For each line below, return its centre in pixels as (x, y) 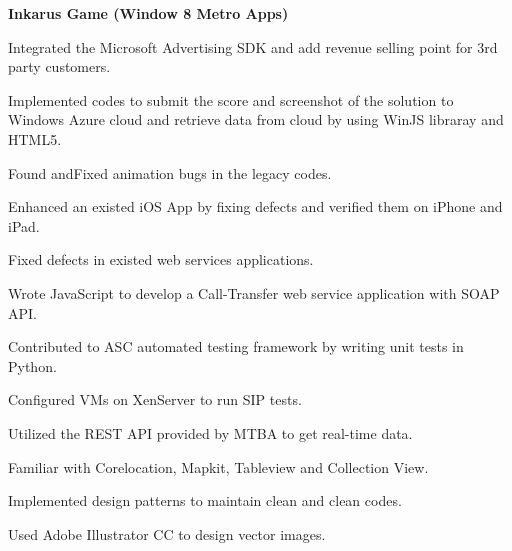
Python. (32, 365)
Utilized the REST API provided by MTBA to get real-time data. (210, 432)
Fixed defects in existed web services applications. (161, 259)
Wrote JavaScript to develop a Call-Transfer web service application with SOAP (254, 292)
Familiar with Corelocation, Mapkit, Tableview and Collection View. (218, 466)
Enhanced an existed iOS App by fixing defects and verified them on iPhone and (255, 206)
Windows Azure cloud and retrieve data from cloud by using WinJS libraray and (256, 119)
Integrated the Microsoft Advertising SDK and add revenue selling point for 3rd (253, 46)
